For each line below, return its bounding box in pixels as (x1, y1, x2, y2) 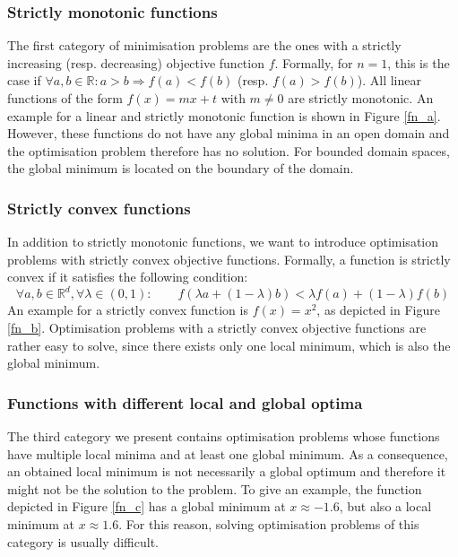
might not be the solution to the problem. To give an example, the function (7, 479, 422, 498)
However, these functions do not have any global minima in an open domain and (7, 124, 450, 143)
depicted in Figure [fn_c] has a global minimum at (7, 497, 286, 516)
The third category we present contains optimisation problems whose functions (7, 427, 440, 446)
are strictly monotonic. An (288, 89, 434, 107)
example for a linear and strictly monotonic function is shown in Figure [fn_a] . (7, 106, 441, 125)
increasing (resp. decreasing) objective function (7, 53, 264, 72)
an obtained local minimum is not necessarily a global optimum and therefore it (7, 462, 446, 481)
